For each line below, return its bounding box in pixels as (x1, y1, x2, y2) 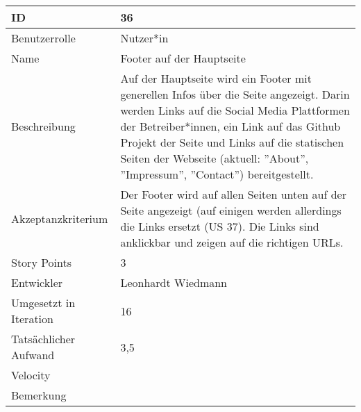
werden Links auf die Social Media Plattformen (120, 102, 350, 118)
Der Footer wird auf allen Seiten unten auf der (120, 186, 346, 202)
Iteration (11, 311, 53, 327)
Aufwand (11, 347, 55, 363)
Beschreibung (11, 118, 76, 134)
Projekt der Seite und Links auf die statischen (120, 134, 344, 150)
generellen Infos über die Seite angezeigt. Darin (120, 86, 350, 102)
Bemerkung (11, 387, 67, 403)
